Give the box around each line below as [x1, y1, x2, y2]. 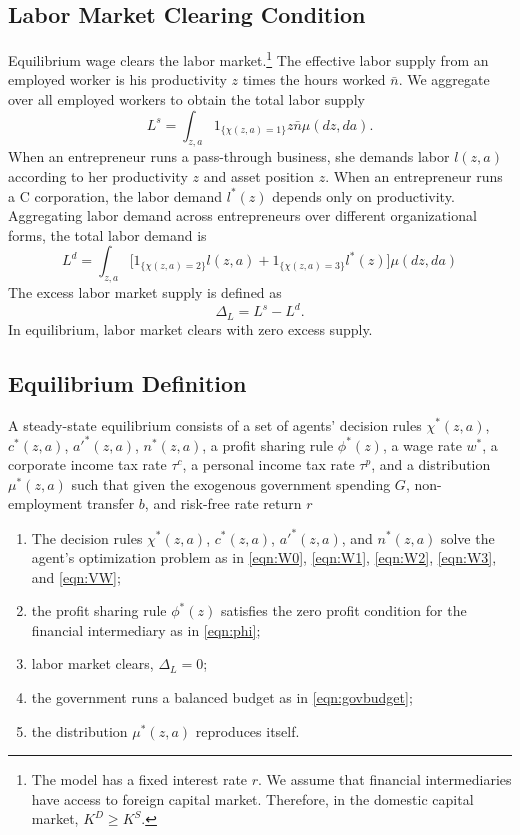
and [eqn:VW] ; [31, 566, 121, 587]
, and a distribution [371, 454, 491, 475]
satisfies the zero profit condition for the [220, 600, 467, 621]
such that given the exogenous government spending [71, 473, 391, 494]
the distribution [31, 720, 128, 741]
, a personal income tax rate [182, 454, 355, 475]
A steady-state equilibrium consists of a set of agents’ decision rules [8, 414, 422, 435]
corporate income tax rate [8, 454, 167, 475]
